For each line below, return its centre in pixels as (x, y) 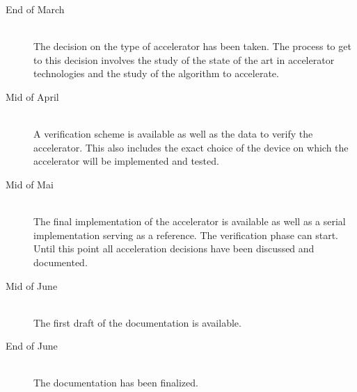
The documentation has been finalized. (116, 383)
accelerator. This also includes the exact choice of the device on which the (191, 147)
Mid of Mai (30, 184)
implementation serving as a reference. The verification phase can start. (186, 235)
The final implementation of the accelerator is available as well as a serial (190, 221)
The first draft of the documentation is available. (137, 322)
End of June (32, 346)
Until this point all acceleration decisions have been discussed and (174, 248)
